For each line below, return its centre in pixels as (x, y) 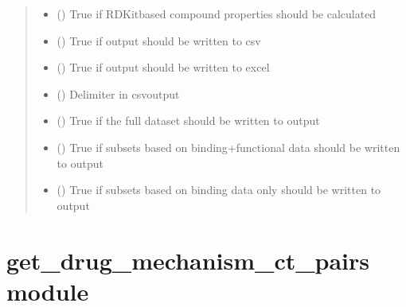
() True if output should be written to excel (163, 67)
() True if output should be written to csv (159, 40)
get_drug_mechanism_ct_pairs (188, 260)
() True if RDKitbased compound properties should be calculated (217, 14)
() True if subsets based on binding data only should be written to (219, 190)
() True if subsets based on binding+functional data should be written (228, 147)
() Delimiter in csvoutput (118, 93)
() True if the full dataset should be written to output (188, 120)
